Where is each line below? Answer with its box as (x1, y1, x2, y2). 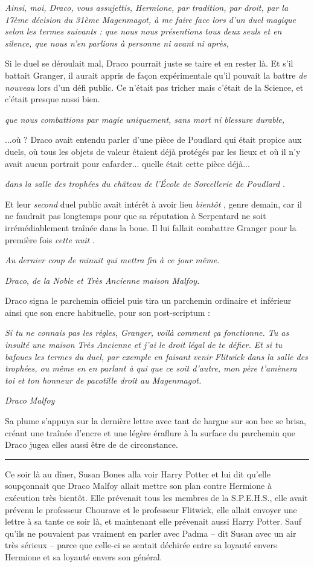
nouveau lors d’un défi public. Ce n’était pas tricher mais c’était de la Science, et (5, 80, 304, 93)
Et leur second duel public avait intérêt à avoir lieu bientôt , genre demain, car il (5, 197, 302, 210)
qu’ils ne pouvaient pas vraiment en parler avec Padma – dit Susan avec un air (5, 526, 296, 539)
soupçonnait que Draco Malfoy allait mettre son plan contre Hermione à (5, 479, 272, 492)
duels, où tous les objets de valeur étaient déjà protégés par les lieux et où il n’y (5, 145, 301, 157)
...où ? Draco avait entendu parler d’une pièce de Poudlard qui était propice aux (5, 133, 302, 146)
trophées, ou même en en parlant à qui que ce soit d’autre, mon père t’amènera (5, 362, 297, 375)
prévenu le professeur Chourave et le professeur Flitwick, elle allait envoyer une (5, 503, 297, 516)
